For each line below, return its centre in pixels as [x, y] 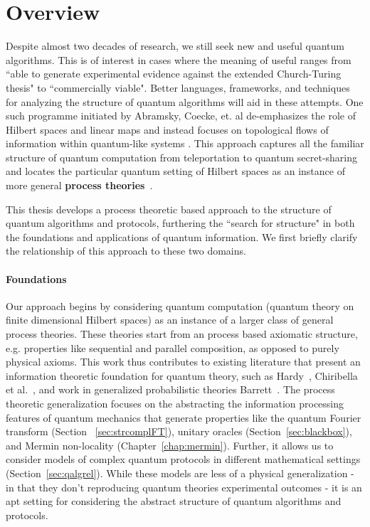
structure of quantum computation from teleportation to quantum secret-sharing [182, 157]
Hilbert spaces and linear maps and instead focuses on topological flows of [167, 129]
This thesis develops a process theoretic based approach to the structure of [169, 209]
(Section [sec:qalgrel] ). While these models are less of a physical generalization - [180, 473]
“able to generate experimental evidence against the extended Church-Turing [174, 74]
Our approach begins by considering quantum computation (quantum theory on [180, 305]
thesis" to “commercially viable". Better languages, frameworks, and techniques [178, 87]
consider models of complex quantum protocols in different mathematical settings [183, 459]
